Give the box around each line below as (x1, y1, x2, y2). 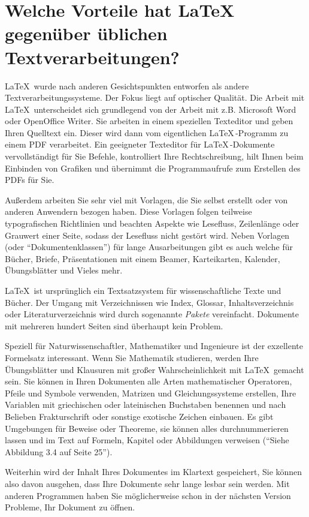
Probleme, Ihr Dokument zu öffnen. (5, 501, 135, 513)
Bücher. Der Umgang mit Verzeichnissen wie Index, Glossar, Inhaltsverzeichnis (5, 296, 294, 308)
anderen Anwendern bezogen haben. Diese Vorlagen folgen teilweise (5, 205, 252, 218)
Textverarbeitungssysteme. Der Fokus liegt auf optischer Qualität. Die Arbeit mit (5, 91, 305, 104)
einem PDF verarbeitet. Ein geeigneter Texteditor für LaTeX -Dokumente (5, 138, 275, 151)
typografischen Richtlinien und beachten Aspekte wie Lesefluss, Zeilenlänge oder (5, 217, 299, 230)
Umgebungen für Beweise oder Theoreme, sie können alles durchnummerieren (5, 422, 289, 434)
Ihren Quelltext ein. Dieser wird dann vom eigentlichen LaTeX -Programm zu (5, 126, 289, 139)
